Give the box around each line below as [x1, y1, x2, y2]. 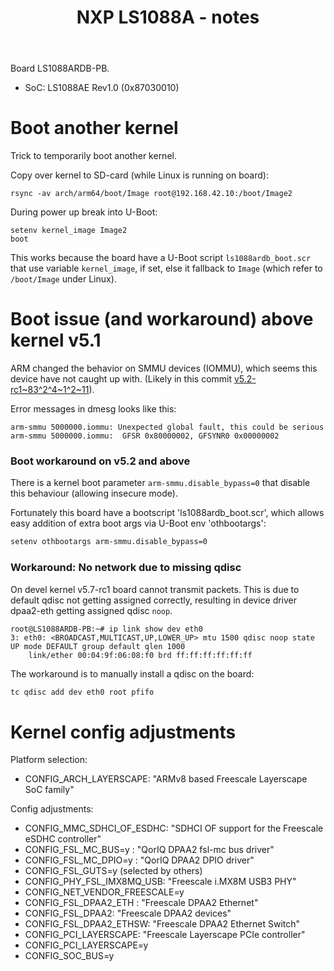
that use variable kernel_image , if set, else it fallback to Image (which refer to [10, 262, 323, 275]
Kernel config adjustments [10, 721, 237, 743]
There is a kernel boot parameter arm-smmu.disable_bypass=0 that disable [10, 477, 311, 489]
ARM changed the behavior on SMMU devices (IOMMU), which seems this [10, 362, 318, 375]
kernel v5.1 [10, 329, 102, 352]
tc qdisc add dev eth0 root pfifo [10, 687, 155, 697]
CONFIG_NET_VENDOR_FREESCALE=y [24, 886, 185, 898]
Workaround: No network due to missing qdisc [10, 561, 242, 575]
